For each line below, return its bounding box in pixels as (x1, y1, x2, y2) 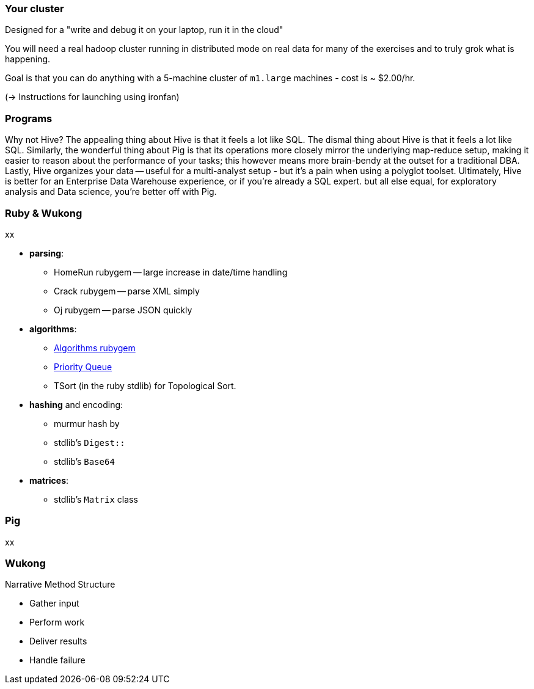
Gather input (29, 598, 79, 609)
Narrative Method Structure (5, 579, 115, 590)
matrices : (29, 475, 69, 486)
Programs (5, 112, 53, 125)
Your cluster (5, 2, 64, 15)
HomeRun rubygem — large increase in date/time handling (54, 266, 288, 277)
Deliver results (29, 636, 87, 647)
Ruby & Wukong (5, 206, 82, 219)
